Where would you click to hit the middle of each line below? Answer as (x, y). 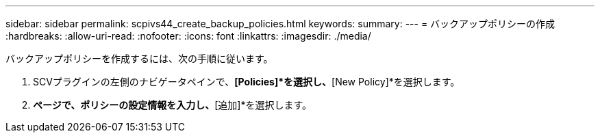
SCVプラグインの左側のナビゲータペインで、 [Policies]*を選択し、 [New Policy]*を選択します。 (247, 82)
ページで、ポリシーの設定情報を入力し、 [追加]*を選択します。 (172, 105)
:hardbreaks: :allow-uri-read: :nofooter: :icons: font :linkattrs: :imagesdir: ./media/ (188, 36)
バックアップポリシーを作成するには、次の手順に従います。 (139, 58)
